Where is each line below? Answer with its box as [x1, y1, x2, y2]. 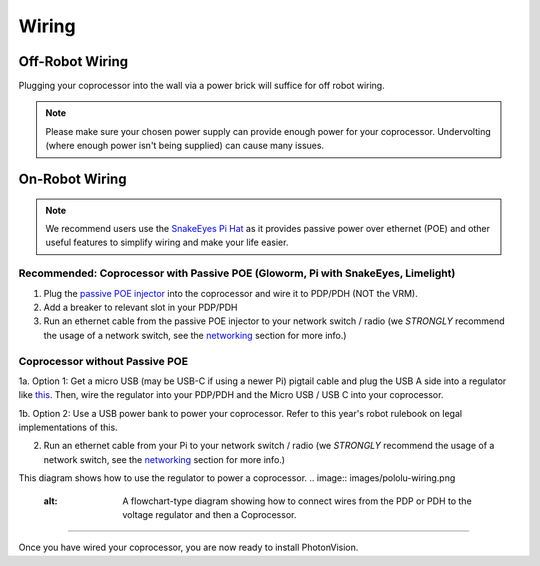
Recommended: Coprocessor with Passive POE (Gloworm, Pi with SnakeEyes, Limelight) [18, 266, 456, 280]
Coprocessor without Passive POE [18, 354, 189, 368]
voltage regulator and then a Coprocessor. [122, 509, 297, 520]
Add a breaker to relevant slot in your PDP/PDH [43, 301, 239, 313]
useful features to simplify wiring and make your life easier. [45, 236, 289, 249]
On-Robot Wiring [18, 171, 127, 188]
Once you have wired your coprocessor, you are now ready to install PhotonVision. [18, 541, 359, 554]
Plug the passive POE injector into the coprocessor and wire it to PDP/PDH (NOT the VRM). [43, 287, 419, 299]
